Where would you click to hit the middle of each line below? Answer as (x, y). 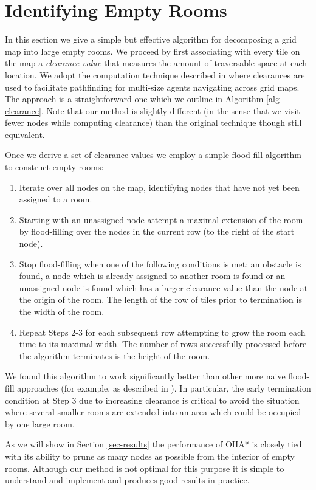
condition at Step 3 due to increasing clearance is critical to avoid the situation (152, 400)
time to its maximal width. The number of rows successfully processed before (163, 344)
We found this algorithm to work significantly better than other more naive (145, 376)
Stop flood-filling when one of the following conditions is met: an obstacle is (160, 264)
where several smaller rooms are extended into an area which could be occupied (153, 412)
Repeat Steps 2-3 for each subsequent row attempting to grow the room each (162, 332)
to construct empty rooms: (54, 167)
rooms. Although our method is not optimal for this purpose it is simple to (145, 468)
